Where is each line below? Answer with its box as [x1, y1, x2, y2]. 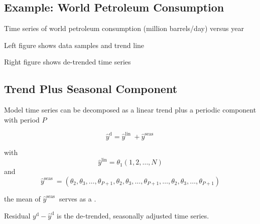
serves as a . [59, 193, 96, 203]
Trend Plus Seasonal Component [4, 81, 178, 96]
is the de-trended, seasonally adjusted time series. [57, 210, 209, 220]
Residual [4, 210, 31, 220]
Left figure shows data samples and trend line [4, 39, 145, 50]
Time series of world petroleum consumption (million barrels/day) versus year [4, 23, 244, 33]
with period [4, 114, 40, 124]
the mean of [4, 193, 41, 203]
